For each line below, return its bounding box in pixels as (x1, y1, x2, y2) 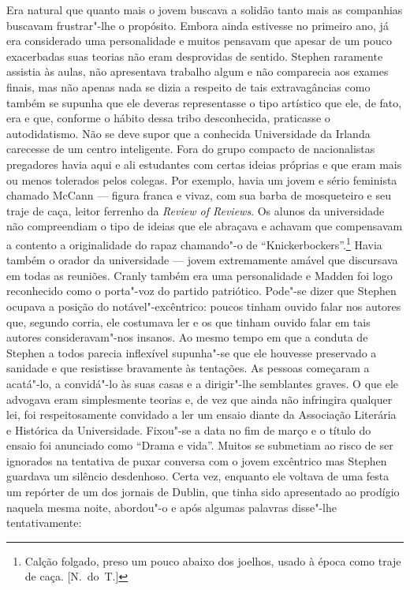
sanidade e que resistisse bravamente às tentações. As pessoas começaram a (6, 360, 370, 376)
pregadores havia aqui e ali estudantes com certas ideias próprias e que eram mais (6, 155, 402, 172)
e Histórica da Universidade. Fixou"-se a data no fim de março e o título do (6, 421, 371, 438)
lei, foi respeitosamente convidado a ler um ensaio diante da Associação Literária (6, 406, 397, 423)
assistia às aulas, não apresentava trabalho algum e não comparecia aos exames (6, 63, 389, 80)
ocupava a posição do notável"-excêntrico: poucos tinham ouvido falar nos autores (6, 297, 401, 314)
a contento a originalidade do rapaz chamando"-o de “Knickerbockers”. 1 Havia (6, 233, 382, 252)
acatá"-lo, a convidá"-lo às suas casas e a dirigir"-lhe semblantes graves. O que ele (6, 375, 399, 391)
